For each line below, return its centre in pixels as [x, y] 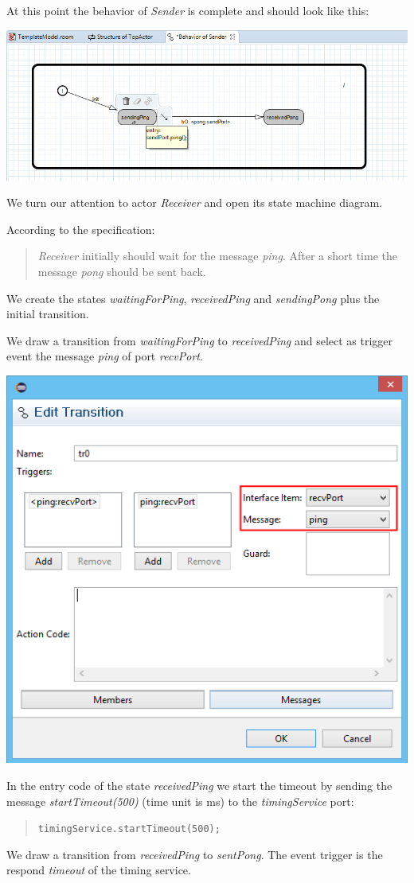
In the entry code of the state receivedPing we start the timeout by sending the [199, 786]
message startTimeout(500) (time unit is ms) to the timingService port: [180, 801]
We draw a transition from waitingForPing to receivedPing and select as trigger [200, 340]
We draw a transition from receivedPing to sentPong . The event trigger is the [195, 854]
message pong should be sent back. [122, 272]
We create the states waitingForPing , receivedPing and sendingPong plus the [193, 298]
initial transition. [48, 314]
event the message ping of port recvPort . [105, 356]
